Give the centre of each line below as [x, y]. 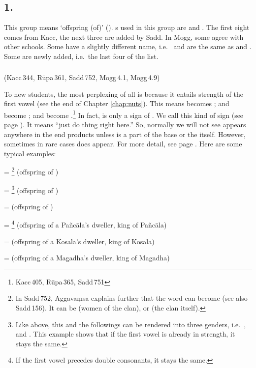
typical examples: [30, 153]
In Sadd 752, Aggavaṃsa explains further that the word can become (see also [131, 298]
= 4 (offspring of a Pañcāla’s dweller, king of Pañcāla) [85, 224]
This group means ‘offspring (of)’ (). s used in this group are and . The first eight [127, 27]
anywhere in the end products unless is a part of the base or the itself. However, [125, 134]
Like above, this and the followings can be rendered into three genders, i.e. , [131, 324]
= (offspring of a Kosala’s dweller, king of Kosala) [79, 241]
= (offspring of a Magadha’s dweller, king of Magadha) [87, 258]
